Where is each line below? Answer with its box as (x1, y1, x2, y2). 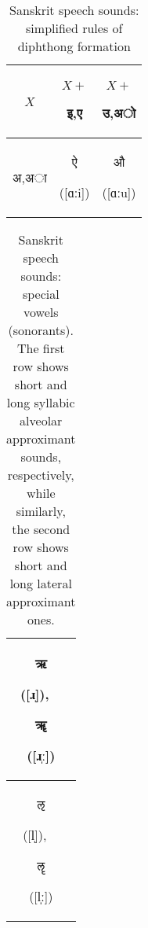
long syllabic (6, 393, 75, 411)
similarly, (16, 502, 66, 520)
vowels (23, 303, 59, 321)
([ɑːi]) (59, 183, 90, 201)
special (22, 285, 60, 303)
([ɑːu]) (102, 183, 136, 201)
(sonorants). (8, 321, 74, 339)
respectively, (7, 466, 74, 484)
